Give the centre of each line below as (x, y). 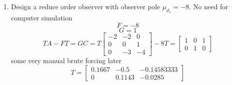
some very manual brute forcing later (66, 60)
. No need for (208, 6)
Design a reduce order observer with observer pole (86, 6)
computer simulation (42, 18)
